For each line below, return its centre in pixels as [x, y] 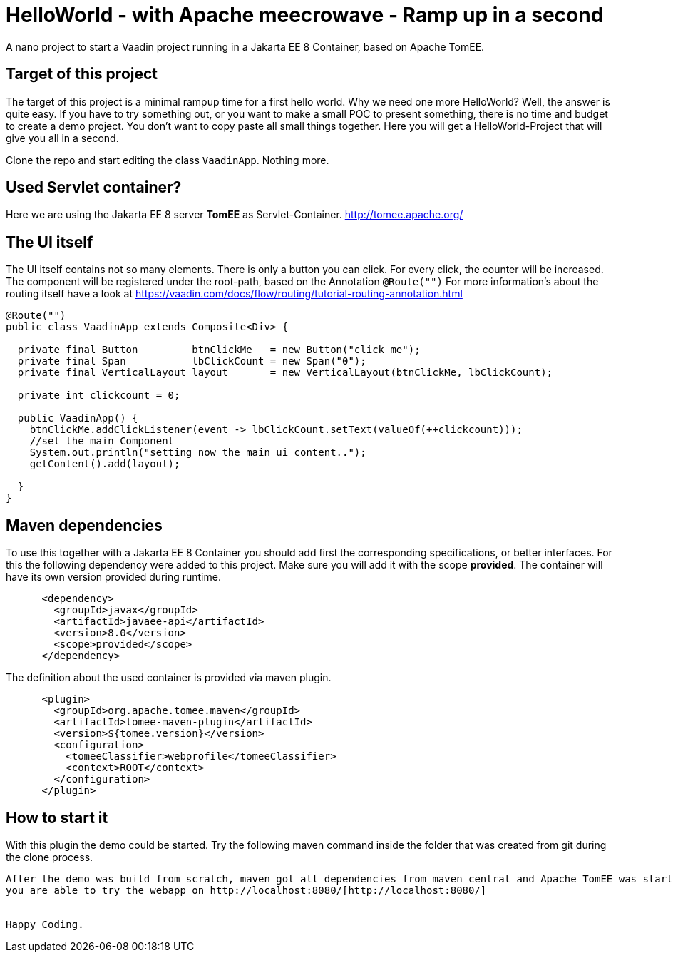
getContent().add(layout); [105, 464]
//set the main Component [102, 441]
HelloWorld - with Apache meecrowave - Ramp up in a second [305, 15]
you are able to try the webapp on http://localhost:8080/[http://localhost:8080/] [246, 890]
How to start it [57, 817]
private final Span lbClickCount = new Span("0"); [192, 361]
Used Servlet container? [94, 188]
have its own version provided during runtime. [113, 577]
